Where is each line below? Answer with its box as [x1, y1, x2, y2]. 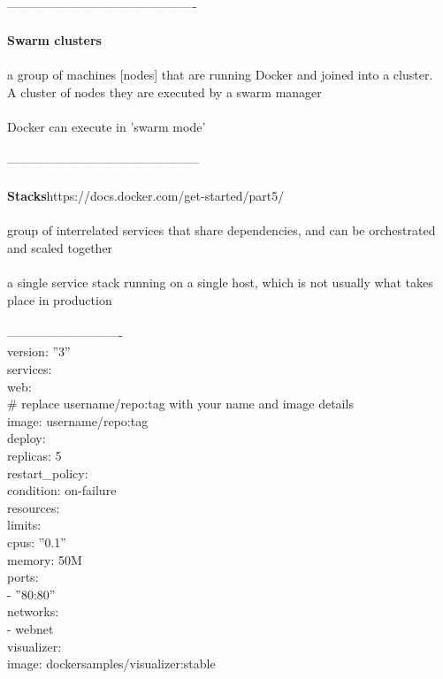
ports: [7, 568, 39, 586]
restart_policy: [7, 463, 88, 482]
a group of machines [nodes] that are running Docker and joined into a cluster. [7, 65, 433, 83]
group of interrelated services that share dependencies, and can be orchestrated [7, 221, 436, 240]
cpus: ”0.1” [7, 533, 66, 551]
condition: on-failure [7, 481, 117, 500]
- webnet [7, 619, 54, 637]
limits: [7, 515, 42, 534]
